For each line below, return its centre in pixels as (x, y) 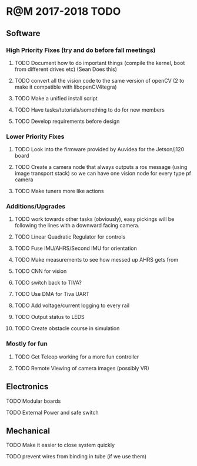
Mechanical (28, 431)
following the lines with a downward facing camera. (77, 226)
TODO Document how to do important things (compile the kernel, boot (100, 63)
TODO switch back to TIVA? (48, 283)
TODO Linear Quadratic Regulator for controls (70, 237)
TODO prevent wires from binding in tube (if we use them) (76, 457)
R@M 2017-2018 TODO (64, 12)
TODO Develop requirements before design (67, 121)
